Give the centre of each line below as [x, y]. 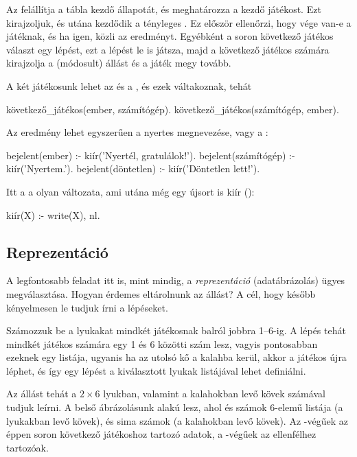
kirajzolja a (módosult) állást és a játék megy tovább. [119, 63]
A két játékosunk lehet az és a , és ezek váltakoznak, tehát [129, 85]
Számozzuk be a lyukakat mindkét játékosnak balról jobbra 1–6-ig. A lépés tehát [176, 330]
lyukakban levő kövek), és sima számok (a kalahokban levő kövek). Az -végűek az [177, 420]
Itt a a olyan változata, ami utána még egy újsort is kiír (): [130, 191]
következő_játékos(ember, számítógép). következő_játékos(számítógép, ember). [173, 109]
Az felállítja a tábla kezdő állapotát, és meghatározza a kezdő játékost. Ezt [164, 9]
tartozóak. [27, 447]
